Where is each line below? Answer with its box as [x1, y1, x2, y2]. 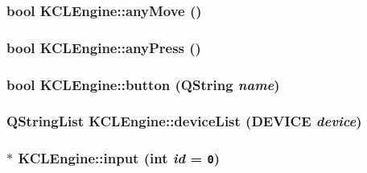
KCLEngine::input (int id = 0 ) [18, 148, 221, 168]
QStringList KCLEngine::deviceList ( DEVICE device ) [6, 111, 362, 131]
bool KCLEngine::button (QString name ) [6, 74, 280, 94]
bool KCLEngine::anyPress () [6, 37, 201, 57]
